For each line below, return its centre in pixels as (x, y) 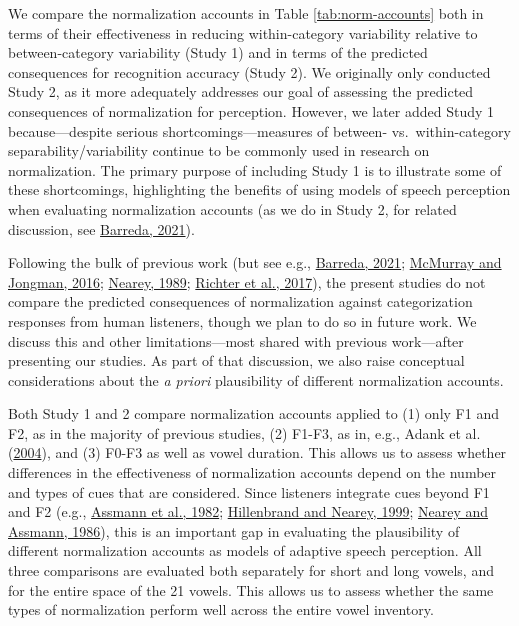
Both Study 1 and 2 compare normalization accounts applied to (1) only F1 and (253, 413)
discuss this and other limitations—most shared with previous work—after (236, 340)
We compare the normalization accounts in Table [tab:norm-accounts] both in (246, 13)
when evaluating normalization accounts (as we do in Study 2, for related (232, 208)
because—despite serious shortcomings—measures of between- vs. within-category (259, 130)
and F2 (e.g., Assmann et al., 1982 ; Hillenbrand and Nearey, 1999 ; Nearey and (248, 511)
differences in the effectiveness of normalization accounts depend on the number (252, 472)
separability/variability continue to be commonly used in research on (219, 150)
